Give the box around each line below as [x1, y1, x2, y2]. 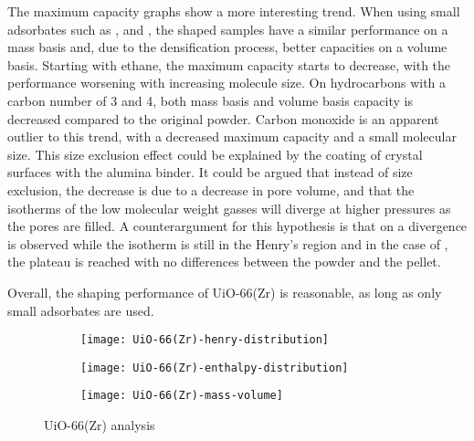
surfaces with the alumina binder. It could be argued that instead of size [7, 163, 413, 182]
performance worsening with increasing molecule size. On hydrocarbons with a [7, 73, 447, 92]
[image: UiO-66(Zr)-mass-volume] [80, 389, 283, 403]
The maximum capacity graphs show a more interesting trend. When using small [7, 2, 460, 20]
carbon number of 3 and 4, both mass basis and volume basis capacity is [7, 90, 413, 110]
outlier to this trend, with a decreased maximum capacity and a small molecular [7, 127, 457, 146]
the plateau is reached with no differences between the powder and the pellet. [7, 252, 441, 271]
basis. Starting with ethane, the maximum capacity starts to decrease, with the [7, 55, 451, 74]
